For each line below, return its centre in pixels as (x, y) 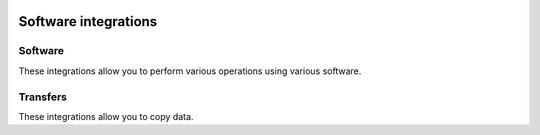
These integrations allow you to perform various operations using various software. (190, 71)
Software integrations (88, 21)
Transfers (43, 97)
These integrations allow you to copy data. (106, 116)
